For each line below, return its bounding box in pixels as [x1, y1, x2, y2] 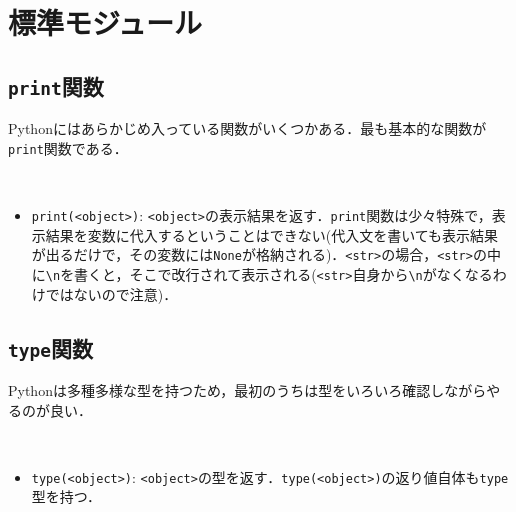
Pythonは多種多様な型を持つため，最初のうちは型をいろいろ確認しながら [8, 379, 487, 400]
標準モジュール [8, 2, 203, 43]
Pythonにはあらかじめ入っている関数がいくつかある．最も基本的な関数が [8, 118, 487, 139]
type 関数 [8, 332, 93, 363]
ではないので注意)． [45, 283, 178, 304]
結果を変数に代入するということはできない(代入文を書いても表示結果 [45, 224, 499, 245]
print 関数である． [8, 137, 128, 158]
